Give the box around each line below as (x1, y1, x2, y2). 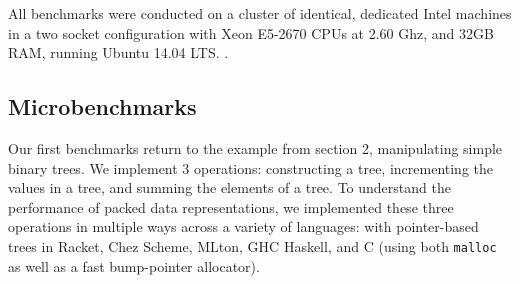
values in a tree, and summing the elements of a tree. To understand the (8, 177, 451, 198)
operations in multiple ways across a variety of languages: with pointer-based (8, 216, 479, 237)
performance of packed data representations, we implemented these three (8, 196, 454, 217)
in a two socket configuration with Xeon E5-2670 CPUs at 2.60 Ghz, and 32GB (8, 22, 494, 43)
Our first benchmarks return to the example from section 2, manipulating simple (8, 137, 503, 158)
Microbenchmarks (8, 91, 197, 122)
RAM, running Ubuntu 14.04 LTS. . (8, 42, 229, 63)
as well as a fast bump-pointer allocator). (8, 255, 260, 276)
